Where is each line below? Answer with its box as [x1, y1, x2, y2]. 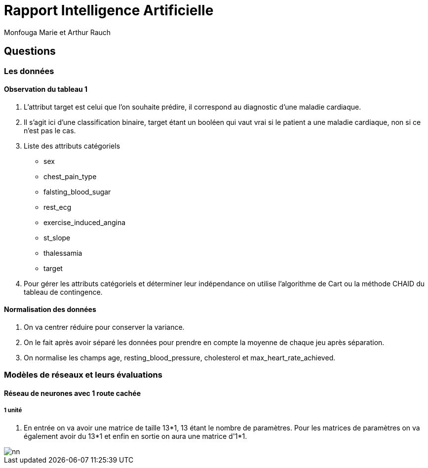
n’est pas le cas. [24, 126, 76, 135]
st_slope [43, 233, 71, 242]
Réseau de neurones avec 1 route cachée [4, 389, 141, 398]
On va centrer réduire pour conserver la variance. [24, 323, 185, 332]
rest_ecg [43, 202, 72, 211]
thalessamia [43, 248, 82, 257]
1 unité [4, 407, 22, 414]
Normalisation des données [4, 305, 96, 314]
